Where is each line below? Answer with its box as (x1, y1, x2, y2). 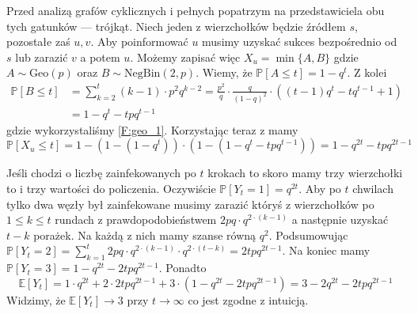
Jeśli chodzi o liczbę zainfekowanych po (6, 165, 196, 181)
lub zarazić (15, 48, 68, 65)
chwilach (352, 180, 393, 197)
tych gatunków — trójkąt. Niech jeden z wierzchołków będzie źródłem (6, 17, 346, 34)
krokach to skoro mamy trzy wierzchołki (207, 165, 403, 181)
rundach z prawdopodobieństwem (55, 211, 217, 228)
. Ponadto (158, 259, 207, 276)
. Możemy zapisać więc (130, 48, 241, 65)
